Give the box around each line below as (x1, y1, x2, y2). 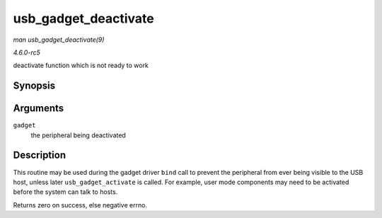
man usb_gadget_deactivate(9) (13, 35, 105, 44)
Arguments (13, 103, 64, 115)
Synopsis (13, 80, 56, 92)
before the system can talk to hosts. (13, 188, 118, 196)
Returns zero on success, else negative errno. (13, 200, 148, 209)
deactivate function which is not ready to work (13, 61, 149, 70)
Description (13, 149, 66, 161)
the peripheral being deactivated (30, 131, 127, 139)
